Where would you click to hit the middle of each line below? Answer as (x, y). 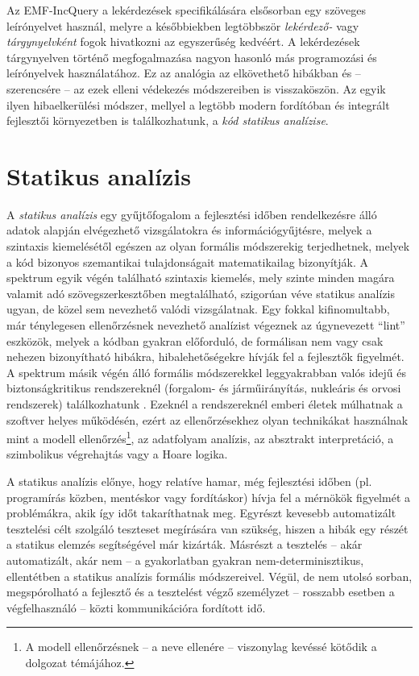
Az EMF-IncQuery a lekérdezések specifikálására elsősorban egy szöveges (186, 10)
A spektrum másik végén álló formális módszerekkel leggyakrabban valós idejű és (207, 372)
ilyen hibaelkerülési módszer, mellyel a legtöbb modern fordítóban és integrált (198, 104)
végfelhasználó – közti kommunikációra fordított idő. (136, 607)
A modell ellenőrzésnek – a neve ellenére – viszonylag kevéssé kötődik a (201, 647)
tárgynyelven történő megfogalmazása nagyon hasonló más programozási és (192, 57)
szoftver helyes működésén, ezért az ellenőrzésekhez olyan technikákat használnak (207, 419)
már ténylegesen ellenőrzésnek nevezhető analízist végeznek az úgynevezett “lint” (206, 325)
